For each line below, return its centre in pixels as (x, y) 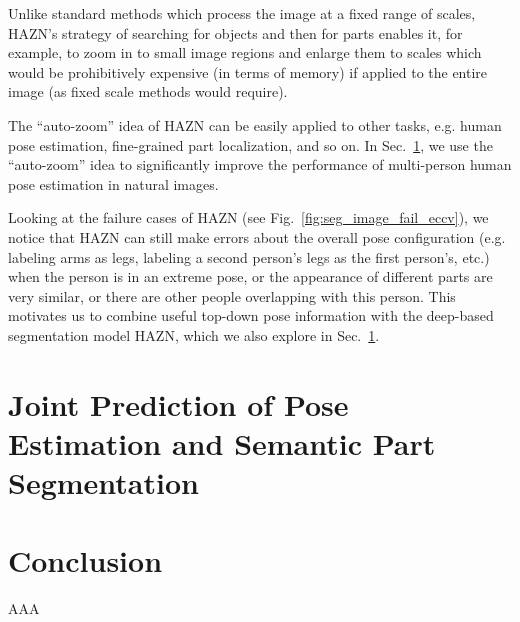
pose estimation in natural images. (113, 183)
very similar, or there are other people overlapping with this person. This (232, 295)
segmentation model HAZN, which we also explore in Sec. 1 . (194, 334)
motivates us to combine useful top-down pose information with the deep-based (251, 315)
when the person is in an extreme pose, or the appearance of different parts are (250, 276)
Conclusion (85, 560)
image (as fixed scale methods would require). (148, 91)
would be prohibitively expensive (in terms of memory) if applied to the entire (248, 71)
